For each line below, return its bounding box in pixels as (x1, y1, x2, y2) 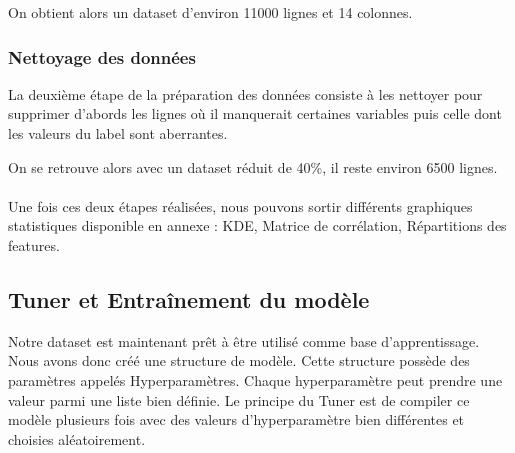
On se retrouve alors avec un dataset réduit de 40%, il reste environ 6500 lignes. (8, 156, 498, 177)
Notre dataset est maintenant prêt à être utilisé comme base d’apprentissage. (8, 330, 480, 351)
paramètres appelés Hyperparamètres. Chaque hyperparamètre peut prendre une (8, 369, 503, 390)
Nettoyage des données (8, 44, 196, 69)
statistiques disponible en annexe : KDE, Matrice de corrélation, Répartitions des (8, 215, 507, 236)
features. (8, 234, 60, 255)
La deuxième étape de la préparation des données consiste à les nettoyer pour (8, 83, 483, 104)
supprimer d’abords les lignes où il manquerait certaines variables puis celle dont (8, 103, 502, 124)
